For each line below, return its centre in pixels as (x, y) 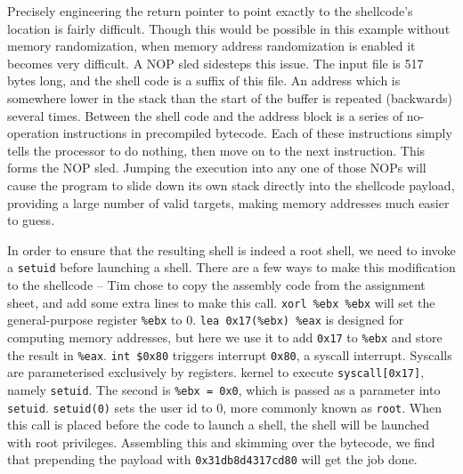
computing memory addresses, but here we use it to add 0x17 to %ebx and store (225, 337)
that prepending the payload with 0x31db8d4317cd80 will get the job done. (212, 459)
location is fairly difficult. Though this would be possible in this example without (229, 28)
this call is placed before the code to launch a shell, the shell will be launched (218, 425)
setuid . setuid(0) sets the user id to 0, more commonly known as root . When (224, 407)
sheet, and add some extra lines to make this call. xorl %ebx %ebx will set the (221, 302)
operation (33, 133)
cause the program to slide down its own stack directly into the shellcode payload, (231, 185)
